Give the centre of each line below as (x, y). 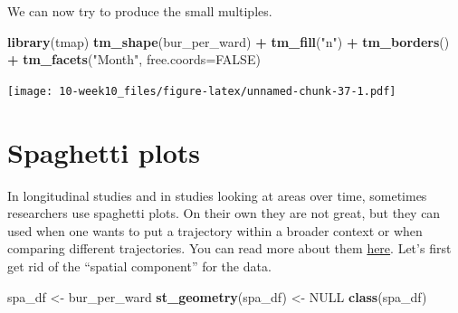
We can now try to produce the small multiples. (140, 11)
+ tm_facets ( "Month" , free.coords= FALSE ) (134, 59)
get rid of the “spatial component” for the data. (139, 266)
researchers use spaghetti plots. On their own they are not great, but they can (224, 213)
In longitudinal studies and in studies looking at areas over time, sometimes (217, 195)
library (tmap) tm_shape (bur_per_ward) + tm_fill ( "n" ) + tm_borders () (229, 41)
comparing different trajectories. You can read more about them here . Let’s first (229, 248)
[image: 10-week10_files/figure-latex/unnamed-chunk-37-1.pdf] (202, 91)
